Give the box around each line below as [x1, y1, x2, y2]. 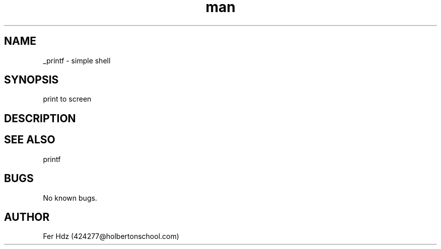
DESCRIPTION [4, 112, 76, 125]
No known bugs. [43, 193, 97, 202]
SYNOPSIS [4, 73, 59, 87]
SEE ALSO [4, 133, 55, 146]
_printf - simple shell [43, 56, 111, 65]
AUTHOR [4, 210, 50, 223]
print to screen [43, 95, 92, 104]
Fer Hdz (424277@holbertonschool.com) [43, 232, 179, 241]
